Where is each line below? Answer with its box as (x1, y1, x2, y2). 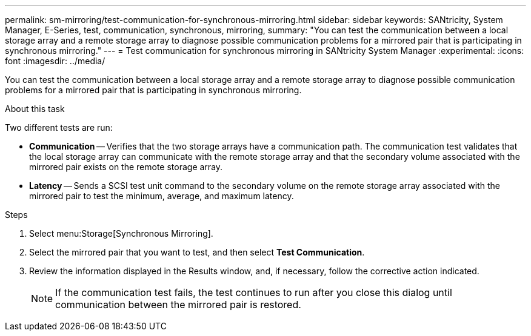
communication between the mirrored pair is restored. (55, 298, 301, 311)
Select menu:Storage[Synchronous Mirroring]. (29, 228, 213, 239)
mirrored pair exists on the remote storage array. (29, 162, 223, 172)
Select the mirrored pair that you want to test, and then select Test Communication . (29, 247, 365, 257)
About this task (5, 104, 65, 114)
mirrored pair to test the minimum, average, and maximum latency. (29, 191, 294, 201)
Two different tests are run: (5, 122, 113, 133)
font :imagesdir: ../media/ (5, 56, 105, 66)
